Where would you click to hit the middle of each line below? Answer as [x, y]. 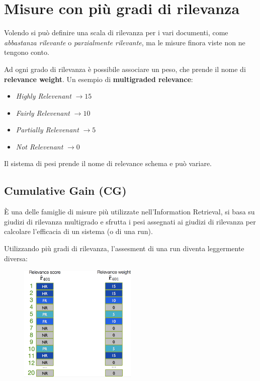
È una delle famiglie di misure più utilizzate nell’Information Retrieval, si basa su [129, 212]
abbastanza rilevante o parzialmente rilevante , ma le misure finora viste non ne [125, 42]
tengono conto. [27, 52]
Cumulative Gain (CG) [65, 190]
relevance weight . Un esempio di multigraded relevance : [99, 79]
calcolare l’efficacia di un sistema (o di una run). [78, 231]
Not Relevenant [39, 146]
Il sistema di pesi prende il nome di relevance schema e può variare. [108, 163]
